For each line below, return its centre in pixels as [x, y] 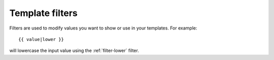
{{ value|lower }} [41, 39]
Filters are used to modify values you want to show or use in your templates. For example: [103, 28]
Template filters [44, 13]
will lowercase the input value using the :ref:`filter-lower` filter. [74, 50]
